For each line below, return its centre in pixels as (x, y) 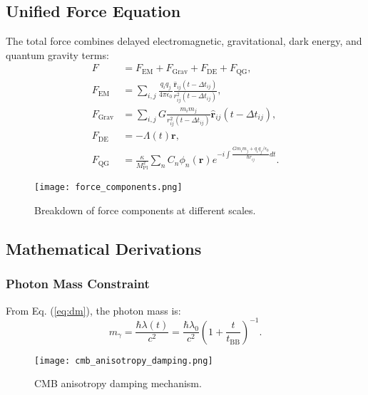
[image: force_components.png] (108, 188)
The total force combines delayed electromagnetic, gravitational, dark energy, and (184, 41)
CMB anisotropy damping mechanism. (118, 383)
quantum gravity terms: (57, 54)
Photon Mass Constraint (78, 284)
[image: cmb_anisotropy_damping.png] (124, 360)
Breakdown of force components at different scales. (145, 210)
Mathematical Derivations (104, 249)
